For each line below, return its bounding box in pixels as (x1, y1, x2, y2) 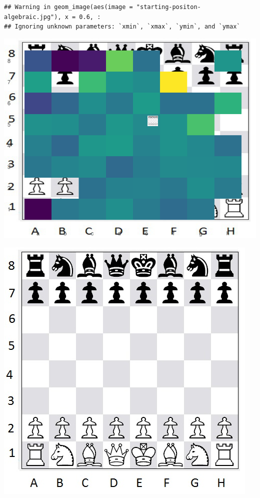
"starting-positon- (136, 4, 201, 11)
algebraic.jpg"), (4, 13, 61, 21)
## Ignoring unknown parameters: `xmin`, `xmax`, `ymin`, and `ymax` (4, 23, 240, 31)
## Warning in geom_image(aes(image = (4, 4, 133, 11)
